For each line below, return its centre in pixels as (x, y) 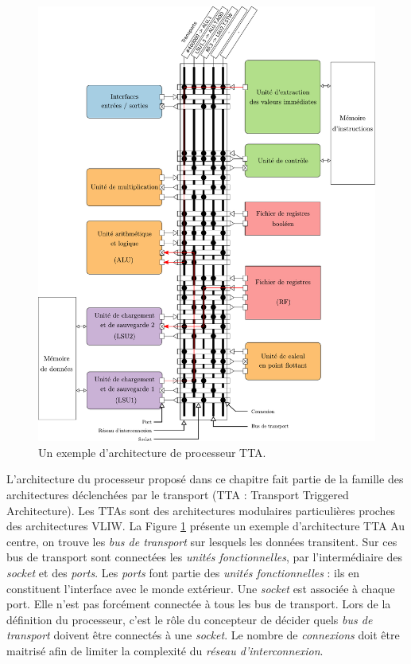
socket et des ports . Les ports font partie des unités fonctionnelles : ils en (183, 573)
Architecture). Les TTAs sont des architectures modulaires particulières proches (201, 510)
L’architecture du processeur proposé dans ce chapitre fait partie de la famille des (205, 479)
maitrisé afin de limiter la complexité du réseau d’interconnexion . (165, 650)
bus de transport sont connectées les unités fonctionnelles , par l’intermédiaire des (205, 557)
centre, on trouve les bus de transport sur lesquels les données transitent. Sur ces (202, 541)
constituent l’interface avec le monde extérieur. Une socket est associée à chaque (201, 588)
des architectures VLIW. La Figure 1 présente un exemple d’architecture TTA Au (206, 526)
